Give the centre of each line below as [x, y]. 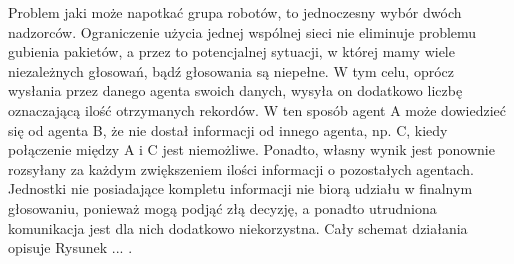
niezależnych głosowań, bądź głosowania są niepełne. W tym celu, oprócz [231, 70]
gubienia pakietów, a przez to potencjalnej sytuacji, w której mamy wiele [231, 51]
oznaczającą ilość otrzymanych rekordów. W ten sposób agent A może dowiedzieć [257, 109]
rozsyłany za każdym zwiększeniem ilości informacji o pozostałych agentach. [241, 168]
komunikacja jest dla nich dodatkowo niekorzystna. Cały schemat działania [238, 227]
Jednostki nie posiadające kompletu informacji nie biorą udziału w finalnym [240, 188]
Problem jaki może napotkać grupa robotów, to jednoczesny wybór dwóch [235, 12]
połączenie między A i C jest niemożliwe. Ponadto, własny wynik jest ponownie [251, 149]
